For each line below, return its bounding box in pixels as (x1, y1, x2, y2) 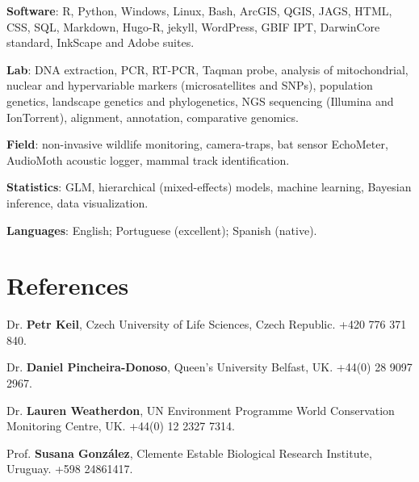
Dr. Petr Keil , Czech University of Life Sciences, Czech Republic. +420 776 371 (6, 316, 407, 333)
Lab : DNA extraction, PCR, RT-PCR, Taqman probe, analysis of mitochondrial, (6, 61, 409, 78)
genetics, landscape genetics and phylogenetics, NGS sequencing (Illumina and (6, 92, 394, 109)
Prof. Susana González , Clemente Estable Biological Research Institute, (6, 444, 372, 461)
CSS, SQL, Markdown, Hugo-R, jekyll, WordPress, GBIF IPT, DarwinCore (6, 18, 380, 35)
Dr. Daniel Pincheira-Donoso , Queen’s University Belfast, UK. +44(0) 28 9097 (6, 358, 413, 375)
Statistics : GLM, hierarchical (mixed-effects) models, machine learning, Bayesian (6, 178, 412, 195)
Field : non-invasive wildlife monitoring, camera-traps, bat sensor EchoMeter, (6, 136, 388, 153)
